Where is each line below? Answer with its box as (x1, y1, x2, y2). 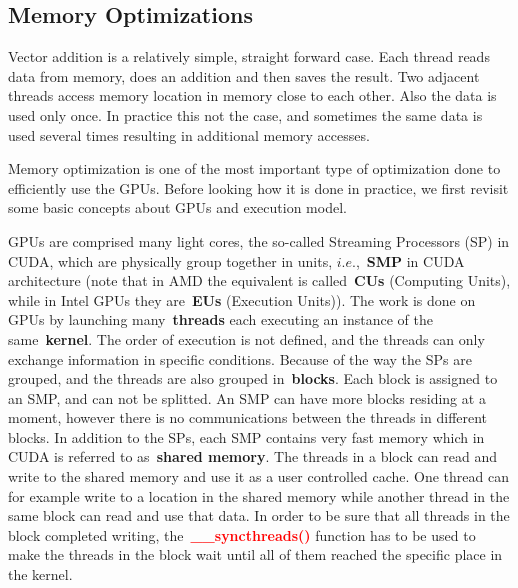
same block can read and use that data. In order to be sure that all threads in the (8, 505, 510, 526)
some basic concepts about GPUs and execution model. (8, 197, 347, 218)
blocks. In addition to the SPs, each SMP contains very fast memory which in (8, 426, 485, 447)
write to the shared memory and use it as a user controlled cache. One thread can (8, 466, 509, 487)
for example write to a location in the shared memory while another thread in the (8, 485, 510, 506)
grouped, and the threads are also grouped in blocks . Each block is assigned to (8, 368, 498, 389)
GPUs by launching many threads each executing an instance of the (8, 309, 433, 330)
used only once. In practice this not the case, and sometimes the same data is (8, 104, 483, 125)
